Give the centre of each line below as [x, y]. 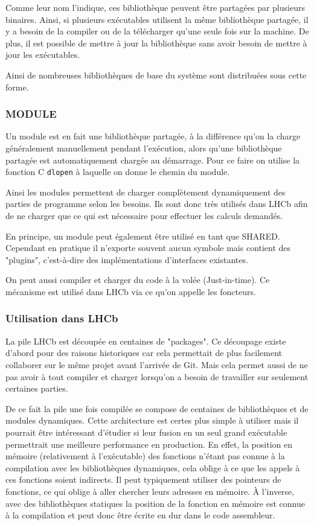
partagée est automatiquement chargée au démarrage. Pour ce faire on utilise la [153, 160]
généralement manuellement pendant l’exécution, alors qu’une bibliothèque [144, 148]
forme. [17, 87]
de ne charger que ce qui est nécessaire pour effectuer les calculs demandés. [144, 215]
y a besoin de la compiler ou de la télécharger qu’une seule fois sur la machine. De [157, 31]
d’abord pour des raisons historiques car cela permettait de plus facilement [144, 353]
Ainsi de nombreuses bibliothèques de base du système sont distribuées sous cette [156, 75]
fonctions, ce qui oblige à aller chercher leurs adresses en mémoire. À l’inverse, [150, 491]
